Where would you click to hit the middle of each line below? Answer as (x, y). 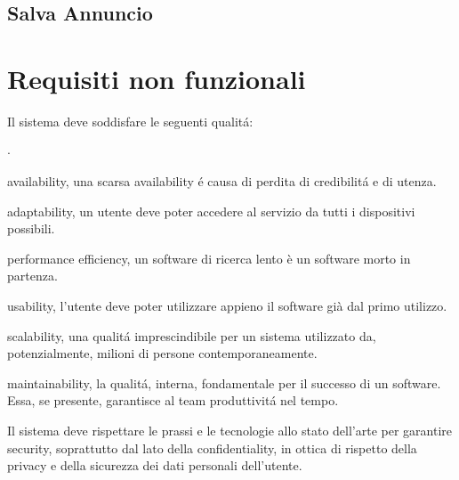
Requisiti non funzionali (157, 78)
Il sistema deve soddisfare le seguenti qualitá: (130, 121)
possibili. (31, 228)
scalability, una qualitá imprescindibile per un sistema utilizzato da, (192, 335)
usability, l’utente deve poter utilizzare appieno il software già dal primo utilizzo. (227, 306)
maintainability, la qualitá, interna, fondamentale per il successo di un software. (224, 382)
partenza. (32, 276)
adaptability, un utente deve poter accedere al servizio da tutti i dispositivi (211, 211)
